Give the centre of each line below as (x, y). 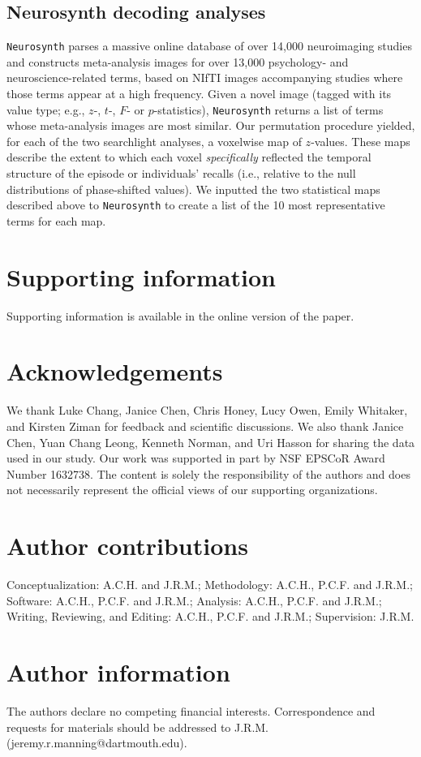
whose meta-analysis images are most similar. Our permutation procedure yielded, (211, 125)
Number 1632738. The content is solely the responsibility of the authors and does (208, 473)
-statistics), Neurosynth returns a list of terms (268, 109)
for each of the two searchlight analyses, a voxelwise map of (154, 141)
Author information (118, 672)
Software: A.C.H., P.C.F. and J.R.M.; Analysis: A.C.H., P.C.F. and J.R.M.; (194, 600)
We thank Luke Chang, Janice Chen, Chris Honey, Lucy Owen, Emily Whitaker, (207, 410)
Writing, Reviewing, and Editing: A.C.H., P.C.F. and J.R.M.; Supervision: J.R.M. (210, 616)
